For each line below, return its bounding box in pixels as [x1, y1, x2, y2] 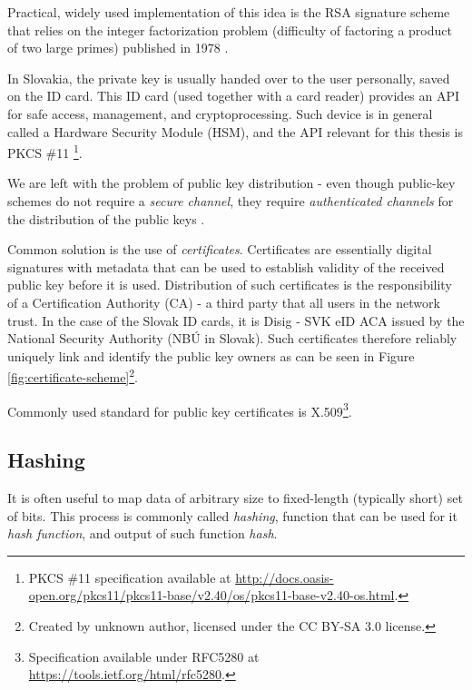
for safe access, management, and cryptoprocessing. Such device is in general [7, 103, 433, 123]
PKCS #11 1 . [7, 141, 83, 162]
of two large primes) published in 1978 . [7, 38, 229, 57]
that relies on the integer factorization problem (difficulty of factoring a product [7, 20, 452, 39]
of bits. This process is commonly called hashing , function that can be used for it [7, 506, 457, 525]
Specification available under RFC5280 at [28, 646, 260, 665]
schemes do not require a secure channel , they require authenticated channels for [7, 192, 454, 210]
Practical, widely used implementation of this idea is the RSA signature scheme [7, 3, 450, 21]
